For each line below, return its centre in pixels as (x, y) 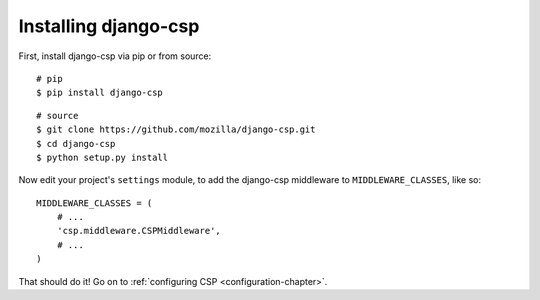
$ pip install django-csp (100, 93)
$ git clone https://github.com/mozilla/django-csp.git (176, 129)
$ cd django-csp (76, 143)
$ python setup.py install (102, 157)
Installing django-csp (109, 26)
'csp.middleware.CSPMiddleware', (139, 231)
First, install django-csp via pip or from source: (115, 56)
